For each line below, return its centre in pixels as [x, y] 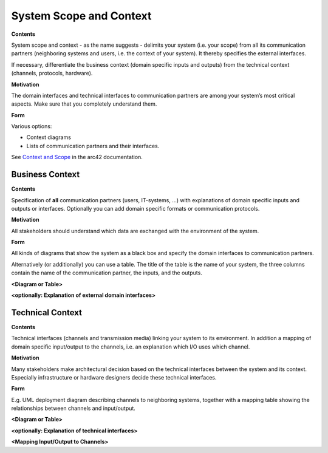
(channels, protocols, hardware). [52, 73]
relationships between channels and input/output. [73, 408]
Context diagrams [49, 137]
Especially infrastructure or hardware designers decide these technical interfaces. [114, 377]
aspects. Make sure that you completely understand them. [84, 104]
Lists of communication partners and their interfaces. [93, 146]
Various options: [32, 126]
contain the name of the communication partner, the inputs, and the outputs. [107, 273]
